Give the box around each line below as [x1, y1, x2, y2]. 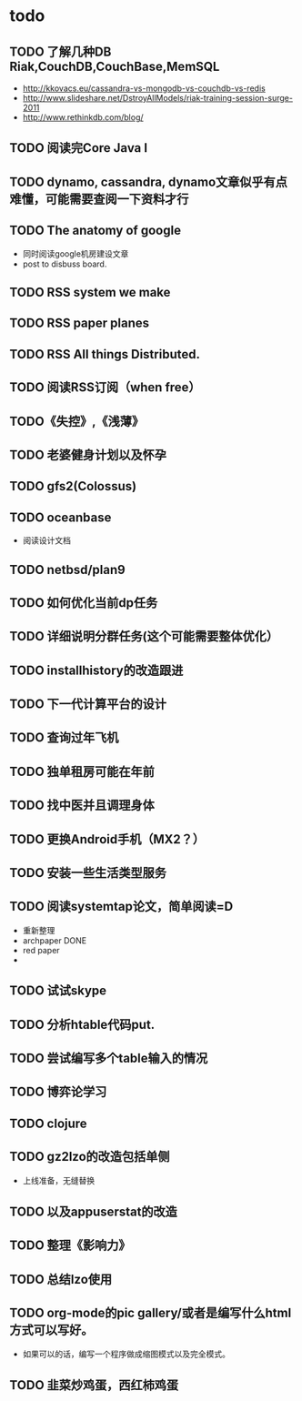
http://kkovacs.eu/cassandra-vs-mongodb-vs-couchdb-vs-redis [22, 83, 266, 94]
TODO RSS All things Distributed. [9, 347, 200, 362]
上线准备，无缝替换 [22, 1174, 96, 1185]
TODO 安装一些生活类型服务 [9, 865, 166, 881]
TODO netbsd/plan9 [9, 561, 126, 578]
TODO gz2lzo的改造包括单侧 [9, 1149, 170, 1164]
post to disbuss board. [22, 258, 107, 269]
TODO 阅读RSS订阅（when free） [9, 379, 202, 396]
